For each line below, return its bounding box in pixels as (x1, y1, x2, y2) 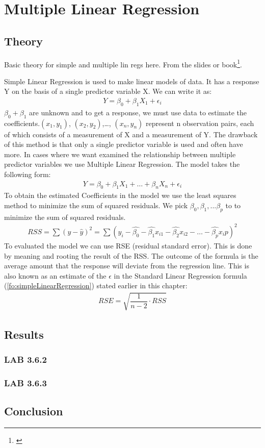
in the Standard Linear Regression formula (114, 270, 247, 281)
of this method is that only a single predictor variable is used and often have (4, 139, 243, 150)
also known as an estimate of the (4, 270, 107, 281)
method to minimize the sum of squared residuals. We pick (4, 200, 188, 211)
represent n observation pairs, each (145, 117, 254, 128)
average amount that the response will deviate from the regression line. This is (4, 260, 249, 271)
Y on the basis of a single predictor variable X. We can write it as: (4, 86, 212, 96)
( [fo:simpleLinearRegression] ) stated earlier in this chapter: (4, 280, 188, 291)
